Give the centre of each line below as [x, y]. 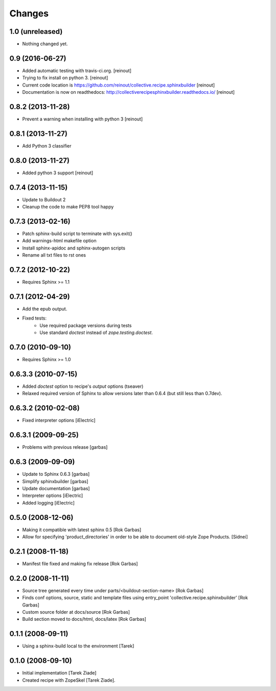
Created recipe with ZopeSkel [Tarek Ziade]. [69, 680]
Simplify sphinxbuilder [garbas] [55, 481]
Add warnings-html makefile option [59, 241]
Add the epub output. [45, 309]
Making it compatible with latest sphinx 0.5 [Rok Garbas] [82, 530]
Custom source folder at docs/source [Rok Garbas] [76, 612]
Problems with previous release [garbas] [65, 447]
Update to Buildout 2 [44, 199]
